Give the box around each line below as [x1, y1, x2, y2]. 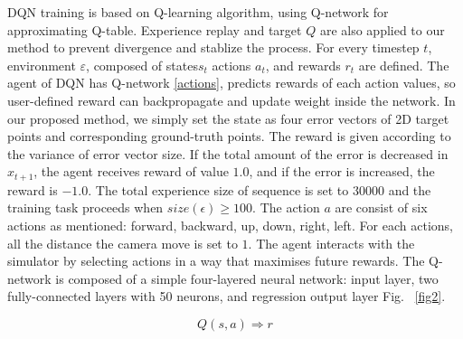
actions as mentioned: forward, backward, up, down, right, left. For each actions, [7, 215, 453, 234]
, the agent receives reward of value [33, 162, 229, 181]
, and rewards [265, 55, 341, 74]
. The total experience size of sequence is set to [88, 180, 349, 199]
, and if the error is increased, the [249, 162, 435, 181]
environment [7, 55, 76, 74]
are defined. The [358, 55, 449, 74]
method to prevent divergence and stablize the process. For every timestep [7, 38, 420, 57]
